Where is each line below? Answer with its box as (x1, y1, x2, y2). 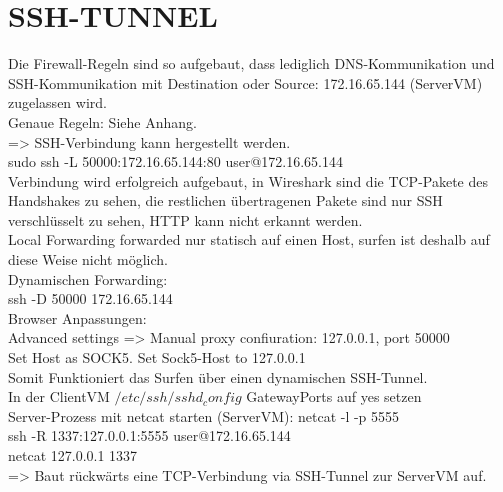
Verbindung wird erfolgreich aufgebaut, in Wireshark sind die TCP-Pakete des (8, 170, 489, 191)
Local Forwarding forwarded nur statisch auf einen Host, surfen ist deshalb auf (8, 229, 490, 250)
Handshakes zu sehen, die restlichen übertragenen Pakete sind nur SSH (8, 190, 443, 211)
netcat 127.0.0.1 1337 (8, 445, 138, 465)
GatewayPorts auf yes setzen (246, 386, 422, 407)
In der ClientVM (8, 386, 110, 407)
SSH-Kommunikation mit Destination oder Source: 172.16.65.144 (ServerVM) (8, 72, 483, 93)
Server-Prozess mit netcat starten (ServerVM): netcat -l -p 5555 (8, 405, 400, 426)
